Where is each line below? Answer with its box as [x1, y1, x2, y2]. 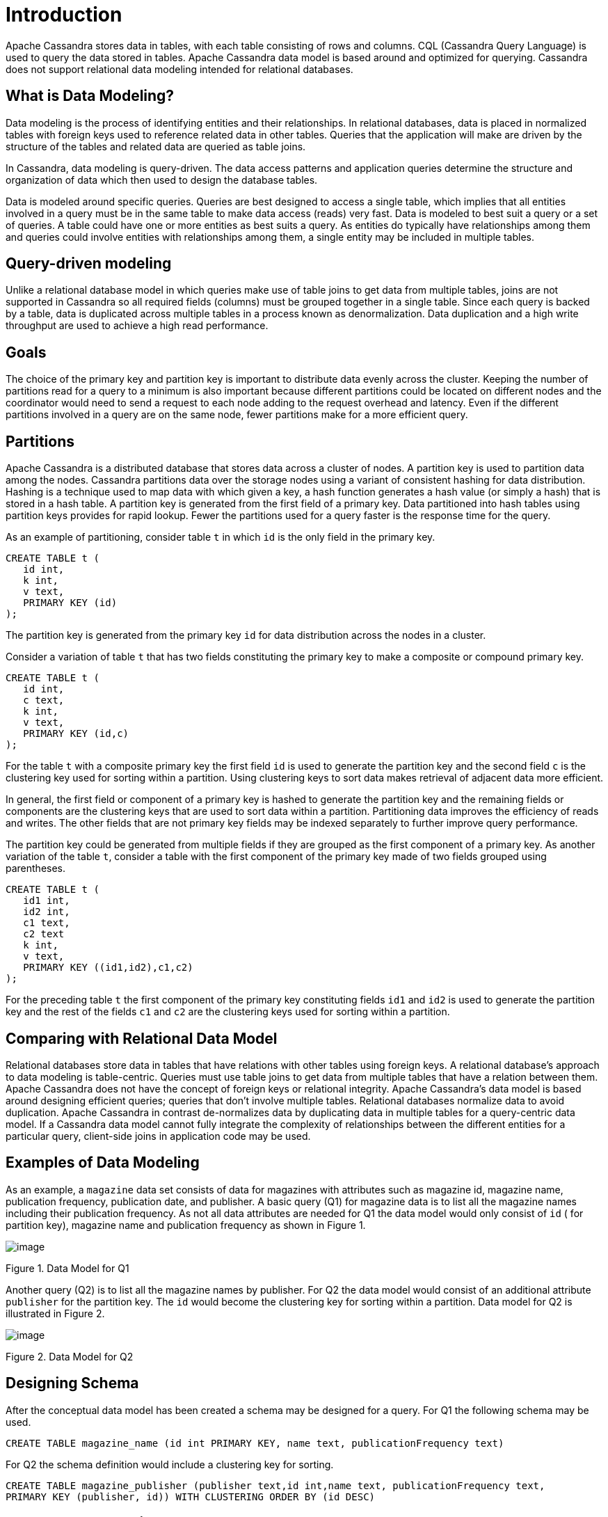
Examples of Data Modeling [6, 1154, 200, 1172]
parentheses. [6, 862, 66, 875]
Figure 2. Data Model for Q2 [6, 1350, 134, 1363]
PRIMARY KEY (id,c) [23, 728, 129, 740]
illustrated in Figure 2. [6, 1307, 105, 1319]
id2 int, [23, 906, 70, 918]
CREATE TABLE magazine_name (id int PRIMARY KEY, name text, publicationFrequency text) [6, 1437, 504, 1449]
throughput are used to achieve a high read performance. [6, 319, 269, 332]
